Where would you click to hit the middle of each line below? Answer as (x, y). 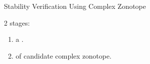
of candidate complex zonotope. (64, 55)
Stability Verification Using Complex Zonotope (75, 6)
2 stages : (17, 22)
